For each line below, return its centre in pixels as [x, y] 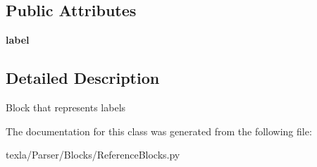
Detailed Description [83, 78]
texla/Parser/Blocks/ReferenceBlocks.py [93, 155]
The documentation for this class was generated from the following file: [159, 131]
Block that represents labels [66, 107]
